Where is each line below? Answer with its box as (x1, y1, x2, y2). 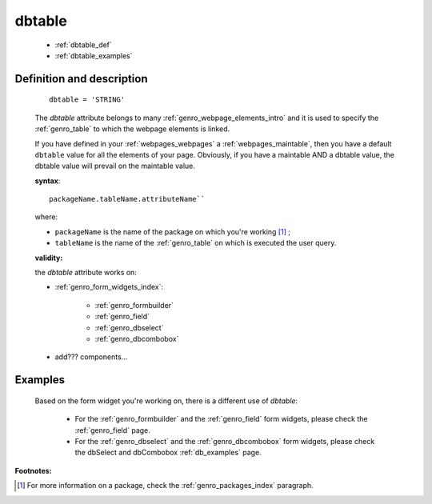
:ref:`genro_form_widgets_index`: (54, 282, 164, 292)
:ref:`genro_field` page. (74, 425, 151, 435)
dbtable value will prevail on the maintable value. (34, 161, 196, 171)
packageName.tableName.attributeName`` (49, 194, 206, 204)
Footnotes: (14, 466, 52, 475)
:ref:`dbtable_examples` (54, 50, 133, 60)
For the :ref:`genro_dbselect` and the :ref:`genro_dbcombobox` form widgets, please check (74, 436, 375, 446)
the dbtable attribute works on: (34, 268, 138, 278)
